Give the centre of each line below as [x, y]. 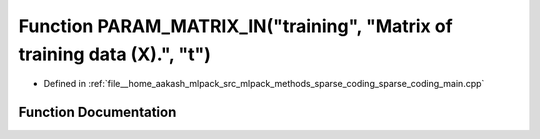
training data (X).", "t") [115, 54]
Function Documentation [97, 112]
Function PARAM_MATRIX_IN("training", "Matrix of [236, 26]
